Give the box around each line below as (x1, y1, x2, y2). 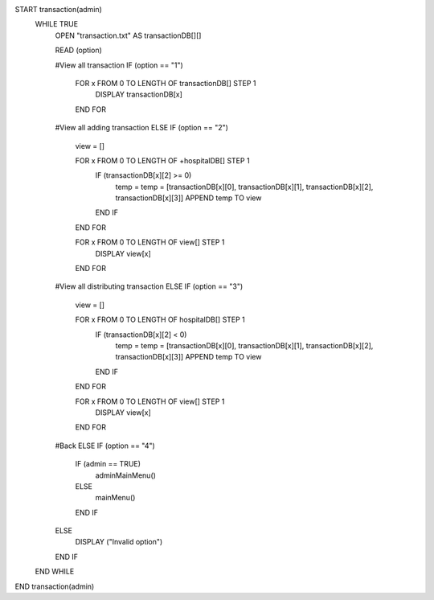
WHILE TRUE (35, 19, 79, 29)
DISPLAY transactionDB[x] (95, 89, 182, 100)
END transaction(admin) (14, 582, 95, 591)
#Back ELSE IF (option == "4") (55, 441, 156, 450)
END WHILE (35, 567, 75, 577)
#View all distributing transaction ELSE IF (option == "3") (55, 282, 244, 291)
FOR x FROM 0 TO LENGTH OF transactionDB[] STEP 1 (75, 78, 256, 88)
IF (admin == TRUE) (75, 459, 141, 469)
